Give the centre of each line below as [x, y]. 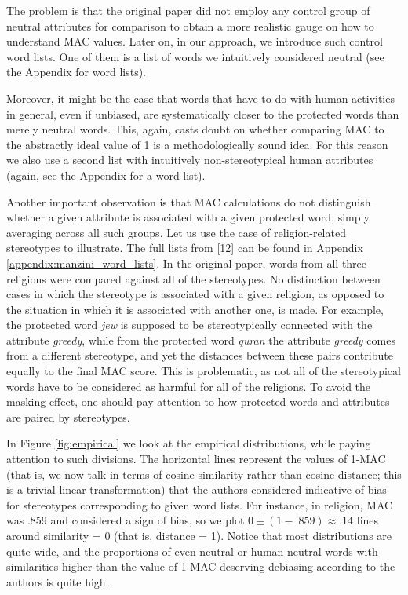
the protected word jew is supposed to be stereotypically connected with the [189, 325]
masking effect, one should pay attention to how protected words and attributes [198, 402]
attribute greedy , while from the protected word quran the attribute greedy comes [201, 339]
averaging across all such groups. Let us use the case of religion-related [176, 232]
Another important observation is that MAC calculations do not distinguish [189, 201]
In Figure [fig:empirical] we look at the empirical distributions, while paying [189, 443]
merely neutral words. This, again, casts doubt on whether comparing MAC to [195, 129]
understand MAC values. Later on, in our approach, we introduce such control [195, 41]
